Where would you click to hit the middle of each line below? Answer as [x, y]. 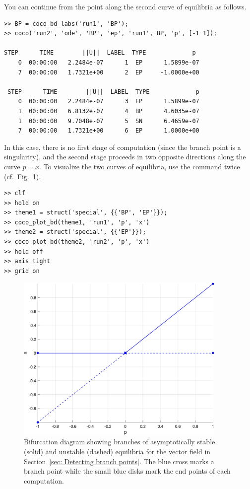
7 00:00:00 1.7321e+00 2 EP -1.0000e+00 [109, 72]
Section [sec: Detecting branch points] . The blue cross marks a [119, 461]
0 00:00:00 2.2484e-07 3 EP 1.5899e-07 [109, 102]
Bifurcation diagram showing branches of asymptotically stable [120, 442]
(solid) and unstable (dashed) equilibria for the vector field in [117, 451]
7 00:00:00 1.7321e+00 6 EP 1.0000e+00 [109, 131]
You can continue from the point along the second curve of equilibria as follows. [125, 6]
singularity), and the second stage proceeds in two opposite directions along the [125, 157]
